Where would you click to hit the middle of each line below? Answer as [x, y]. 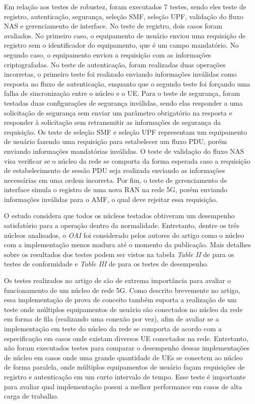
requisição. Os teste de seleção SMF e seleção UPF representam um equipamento [126, 131]
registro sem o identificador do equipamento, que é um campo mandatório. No [121, 45]
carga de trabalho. [31, 396]
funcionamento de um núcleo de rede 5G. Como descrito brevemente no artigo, [122, 290]
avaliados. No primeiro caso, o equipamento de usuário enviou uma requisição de [125, 35]
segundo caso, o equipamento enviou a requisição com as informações [108, 54]
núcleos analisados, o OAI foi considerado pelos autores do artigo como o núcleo [124, 235]
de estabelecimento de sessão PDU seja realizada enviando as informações [115, 170]
